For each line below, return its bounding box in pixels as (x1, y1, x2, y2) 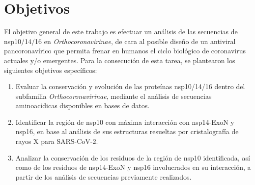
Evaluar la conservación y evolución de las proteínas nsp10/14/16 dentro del (15, 81, 245, 92)
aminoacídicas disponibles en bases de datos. (15, 100, 150, 111)
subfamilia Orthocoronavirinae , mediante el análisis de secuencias (15, 91, 212, 101)
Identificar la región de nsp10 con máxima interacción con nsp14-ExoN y (15, 116, 234, 127)
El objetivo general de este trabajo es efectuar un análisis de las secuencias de (4, 26, 238, 37)
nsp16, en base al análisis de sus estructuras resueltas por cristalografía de (15, 126, 239, 137)
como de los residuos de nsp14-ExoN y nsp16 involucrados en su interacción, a (15, 162, 251, 172)
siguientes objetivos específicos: (4, 65, 97, 75)
